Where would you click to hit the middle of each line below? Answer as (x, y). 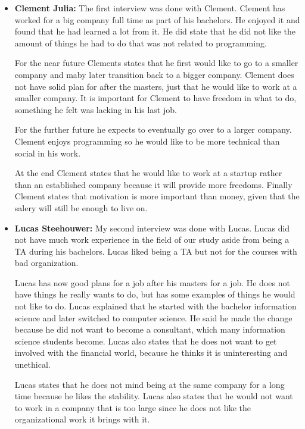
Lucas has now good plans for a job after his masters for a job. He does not (152, 282)
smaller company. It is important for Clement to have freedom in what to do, (155, 98)
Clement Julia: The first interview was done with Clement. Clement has (150, 8)
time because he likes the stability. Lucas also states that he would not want (154, 396)
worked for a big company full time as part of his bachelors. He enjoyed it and (157, 19)
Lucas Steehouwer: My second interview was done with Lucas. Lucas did (152, 228)
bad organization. (46, 263)
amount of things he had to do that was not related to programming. (141, 43)
